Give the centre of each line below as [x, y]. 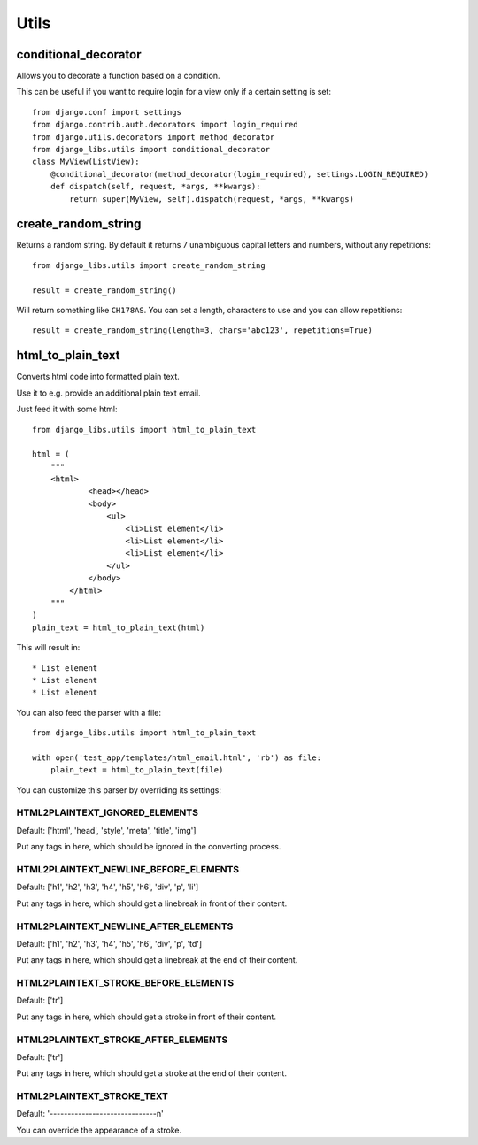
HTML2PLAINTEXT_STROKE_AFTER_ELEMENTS [122, 1040]
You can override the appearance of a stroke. [99, 1130]
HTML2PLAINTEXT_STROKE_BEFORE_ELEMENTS [125, 983]
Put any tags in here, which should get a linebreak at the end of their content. [157, 960]
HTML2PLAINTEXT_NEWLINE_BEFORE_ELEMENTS [127, 869]
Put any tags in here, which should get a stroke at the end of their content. [152, 1073]
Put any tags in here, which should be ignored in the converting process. [149, 847]
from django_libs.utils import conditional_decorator [151, 150]
